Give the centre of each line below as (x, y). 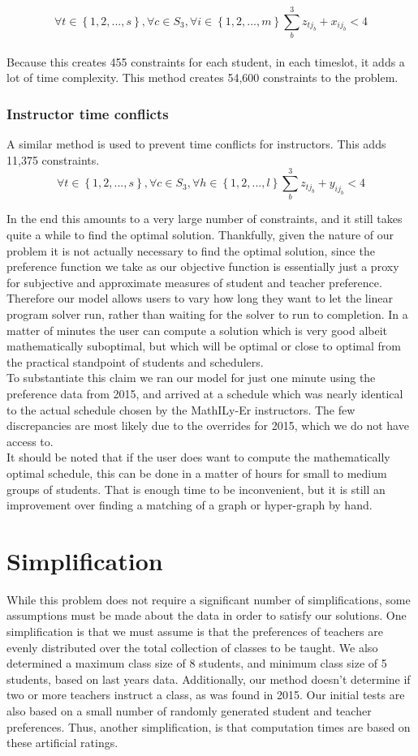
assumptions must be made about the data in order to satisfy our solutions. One (207, 615)
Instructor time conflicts (88, 113)
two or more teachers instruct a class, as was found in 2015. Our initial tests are (206, 695)
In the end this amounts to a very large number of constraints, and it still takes (205, 219)
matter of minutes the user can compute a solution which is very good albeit (197, 330)
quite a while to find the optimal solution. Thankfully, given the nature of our (200, 235)
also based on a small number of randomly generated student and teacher (189, 711)
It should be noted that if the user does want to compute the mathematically (198, 457)
